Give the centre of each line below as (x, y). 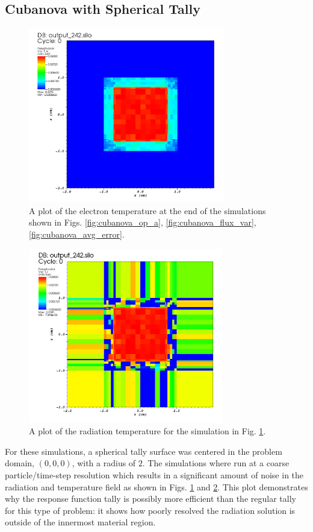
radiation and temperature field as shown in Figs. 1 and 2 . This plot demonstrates (156, 486)
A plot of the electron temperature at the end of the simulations (147, 210)
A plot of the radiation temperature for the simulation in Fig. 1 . (147, 431)
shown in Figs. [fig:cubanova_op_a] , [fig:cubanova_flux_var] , (143, 222)
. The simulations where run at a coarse (216, 463)
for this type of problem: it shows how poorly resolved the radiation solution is (150, 510)
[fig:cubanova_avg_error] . (77, 234)
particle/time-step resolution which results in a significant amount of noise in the (154, 474)
